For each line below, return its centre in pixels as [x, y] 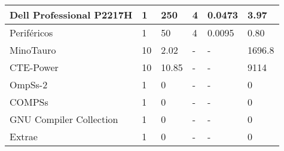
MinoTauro [33, 50]
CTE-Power [34, 67]
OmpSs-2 [29, 84]
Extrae [24, 136]
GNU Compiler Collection [64, 119]
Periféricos [31, 33]
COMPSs [29, 102]
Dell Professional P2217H [71, 15]
